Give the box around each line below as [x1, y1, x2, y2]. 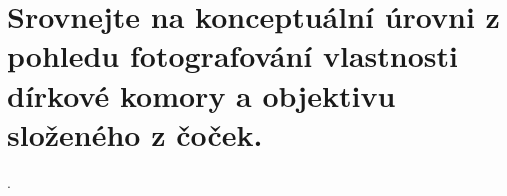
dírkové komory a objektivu [7, 74, 396, 115]
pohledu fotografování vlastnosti [7, 35, 458, 76]
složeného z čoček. [7, 113, 263, 154]
